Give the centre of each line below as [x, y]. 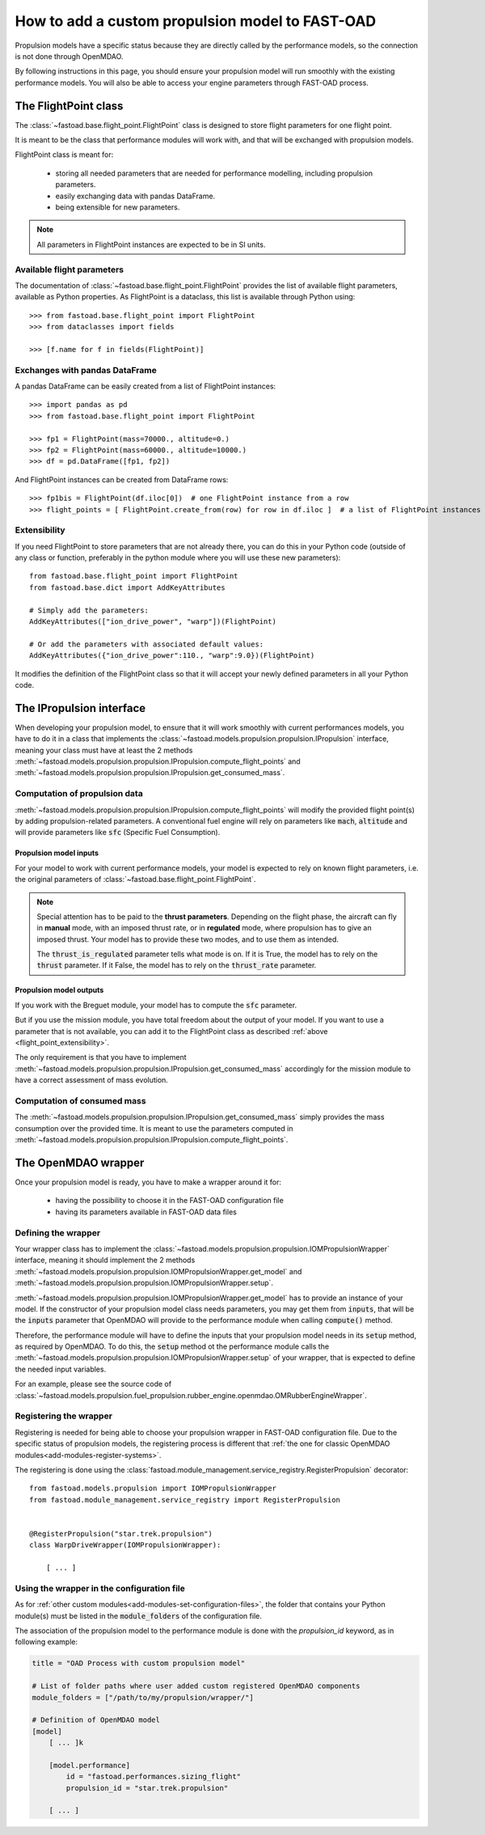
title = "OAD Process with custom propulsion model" [139, 1663]
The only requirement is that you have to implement [101, 1057]
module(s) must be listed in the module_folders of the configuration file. [138, 1616]
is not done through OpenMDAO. [69, 56]
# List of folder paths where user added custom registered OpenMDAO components [196, 1686]
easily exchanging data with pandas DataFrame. [135, 196]
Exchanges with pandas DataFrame [86, 370]
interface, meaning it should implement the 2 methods [105, 1260]
